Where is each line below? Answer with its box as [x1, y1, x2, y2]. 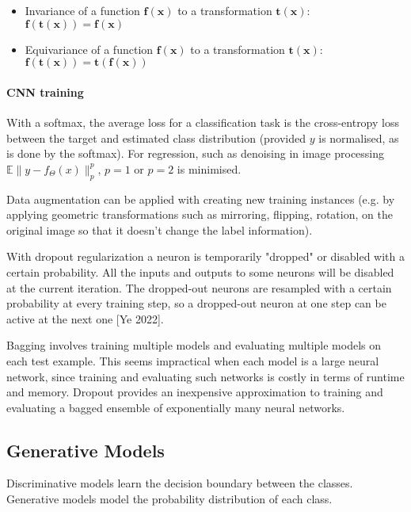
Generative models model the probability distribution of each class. [6, 491, 333, 507]
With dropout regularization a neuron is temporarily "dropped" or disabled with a [6, 248, 405, 265]
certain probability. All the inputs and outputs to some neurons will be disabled [6, 263, 394, 280]
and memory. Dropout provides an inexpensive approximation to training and [6, 384, 383, 400]
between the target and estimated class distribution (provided [6, 129, 306, 146]
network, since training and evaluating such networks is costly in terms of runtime [6, 368, 405, 384]
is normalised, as [318, 129, 399, 146]
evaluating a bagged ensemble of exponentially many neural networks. [6, 399, 345, 415]
